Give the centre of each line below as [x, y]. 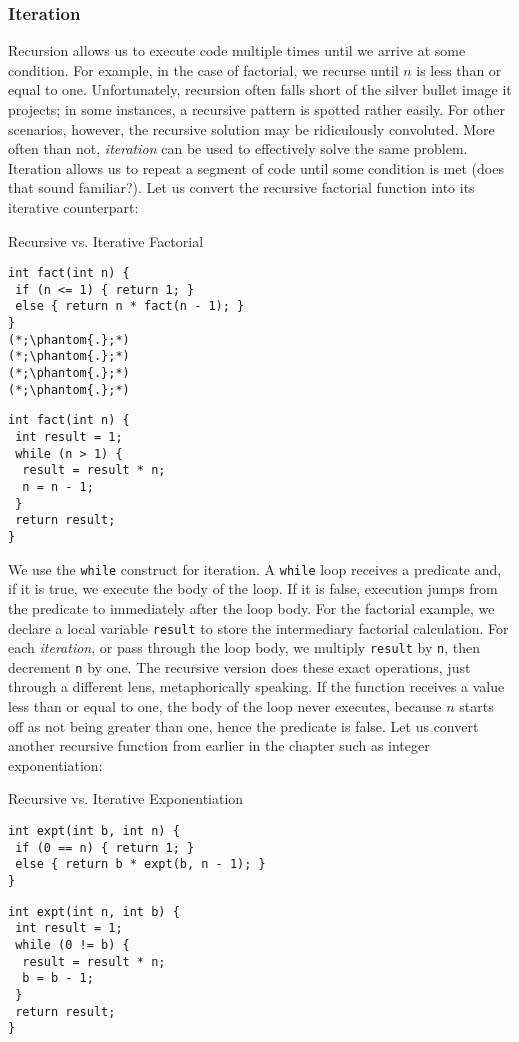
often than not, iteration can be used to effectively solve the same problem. [238, 148]
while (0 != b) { [72, 944]
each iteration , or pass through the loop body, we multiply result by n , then [244, 647]
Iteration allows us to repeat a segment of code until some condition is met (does [256, 167]
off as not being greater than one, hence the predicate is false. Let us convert [243, 725]
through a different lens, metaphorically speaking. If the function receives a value [256, 686]
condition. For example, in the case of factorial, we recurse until [203, 69]
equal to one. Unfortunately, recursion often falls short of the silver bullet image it [260, 89]
